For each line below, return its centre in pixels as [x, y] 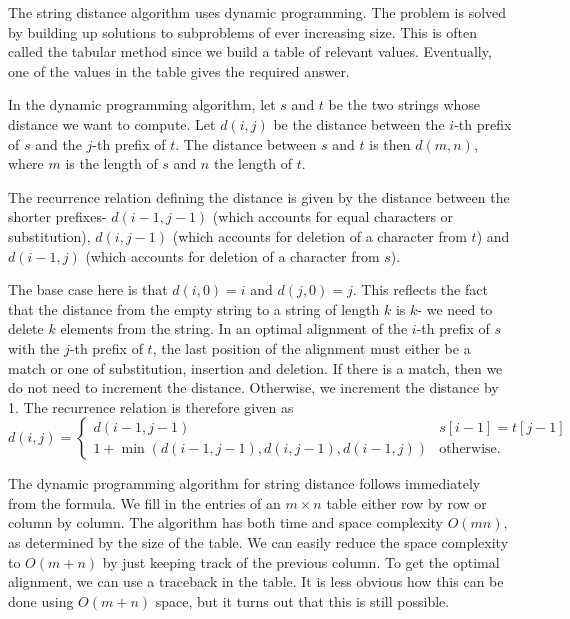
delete [26, 328]
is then [390, 143]
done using [41, 600]
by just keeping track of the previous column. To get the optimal [301, 561]
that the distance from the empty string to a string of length [194, 308]
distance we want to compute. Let [112, 123]
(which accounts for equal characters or [333, 216]
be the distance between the [359, 123]
